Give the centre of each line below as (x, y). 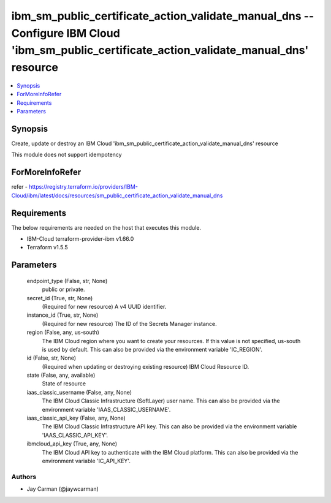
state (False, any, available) (61, 375)
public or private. (63, 289)
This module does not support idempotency (67, 155)
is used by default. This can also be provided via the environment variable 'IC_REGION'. (152, 349)
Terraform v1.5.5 (48, 248)
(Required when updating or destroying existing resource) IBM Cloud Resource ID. (146, 366)
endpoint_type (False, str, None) (67, 281)
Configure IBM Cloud (66, 33)
